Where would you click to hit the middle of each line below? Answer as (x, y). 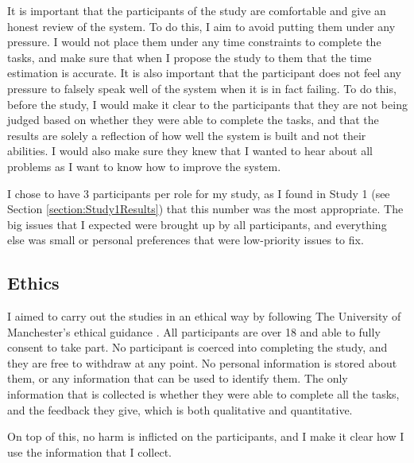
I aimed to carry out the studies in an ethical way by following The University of (204, 316)
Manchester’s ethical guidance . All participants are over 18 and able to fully (194, 331)
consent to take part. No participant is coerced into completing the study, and (197, 347)
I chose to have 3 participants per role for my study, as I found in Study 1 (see (199, 193)
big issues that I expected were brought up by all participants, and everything (197, 224)
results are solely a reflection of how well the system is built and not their (187, 135)
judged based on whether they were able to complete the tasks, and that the (193, 120)
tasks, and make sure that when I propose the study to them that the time (190, 57)
